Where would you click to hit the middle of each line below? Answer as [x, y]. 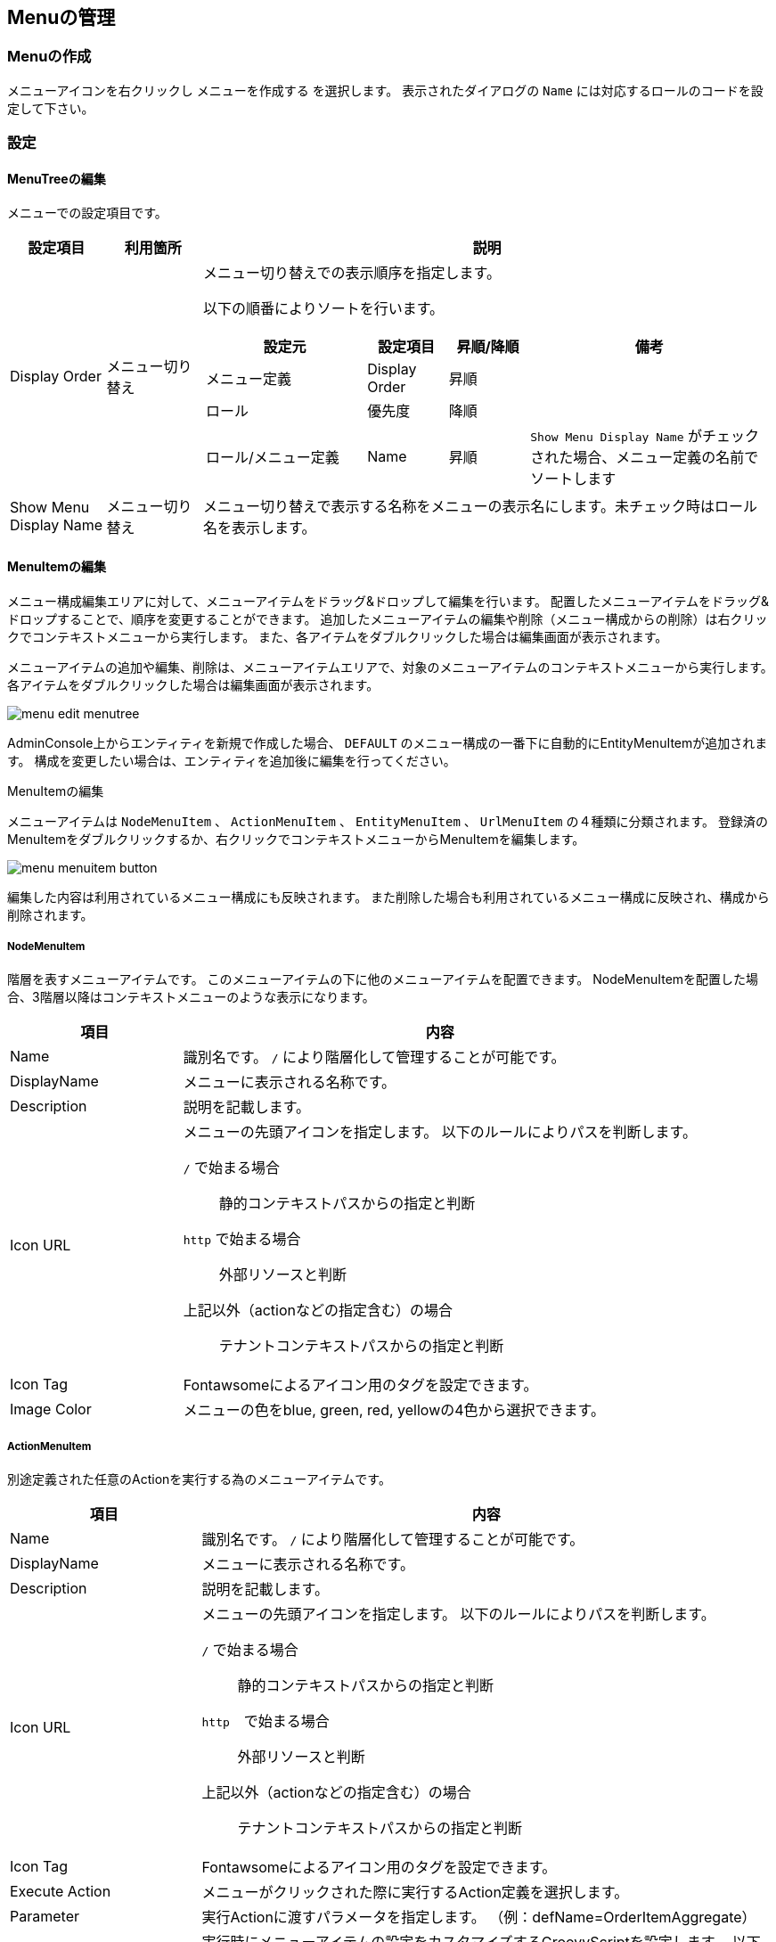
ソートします [573, 479]
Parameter [45, 1917]
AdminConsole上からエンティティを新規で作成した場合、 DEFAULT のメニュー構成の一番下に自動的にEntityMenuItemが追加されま [388, 742]
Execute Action [61, 1892]
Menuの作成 [49, 57]
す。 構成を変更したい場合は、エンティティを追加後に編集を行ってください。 [232, 760]
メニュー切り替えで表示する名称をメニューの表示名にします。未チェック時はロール [480, 507]
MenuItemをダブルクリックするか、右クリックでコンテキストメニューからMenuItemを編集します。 [296, 839]
